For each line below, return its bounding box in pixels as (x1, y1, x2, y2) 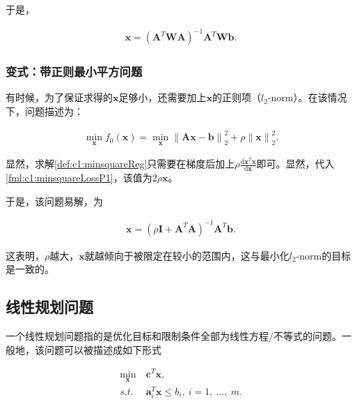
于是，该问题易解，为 (6, 193, 103, 208)
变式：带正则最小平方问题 (6, 63, 143, 80)
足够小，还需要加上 (118, 90, 207, 105)
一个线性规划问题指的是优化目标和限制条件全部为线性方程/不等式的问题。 (6, 329, 342, 343)
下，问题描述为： (6, 103, 84, 118)
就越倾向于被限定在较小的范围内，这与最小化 (84, 248, 289, 262)
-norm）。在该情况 (267, 90, 347, 105)
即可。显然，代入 (256, 156, 335, 171)
